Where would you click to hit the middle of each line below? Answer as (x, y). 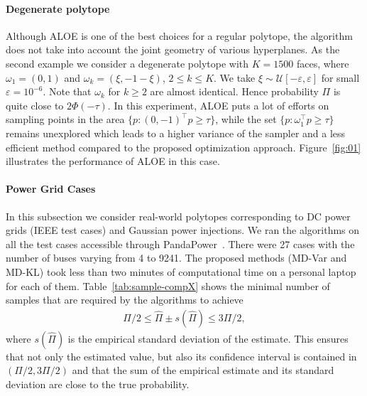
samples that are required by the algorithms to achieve (125, 300)
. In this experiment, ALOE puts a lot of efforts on (218, 105)
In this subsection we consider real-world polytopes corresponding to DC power (178, 216)
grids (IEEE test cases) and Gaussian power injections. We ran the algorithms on (183, 230)
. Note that (67, 91)
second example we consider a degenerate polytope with (127, 63)
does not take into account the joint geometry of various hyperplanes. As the (173, 49)
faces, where (323, 63)
